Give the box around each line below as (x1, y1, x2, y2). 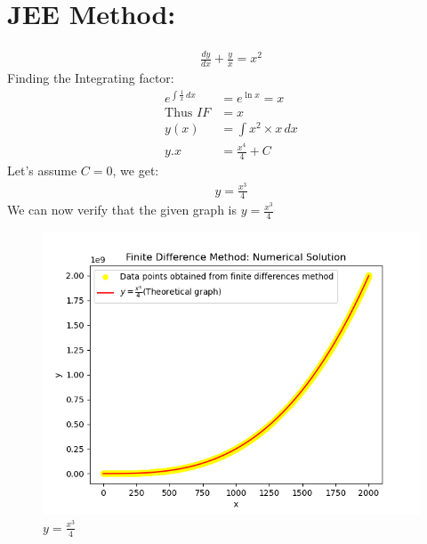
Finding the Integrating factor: (7, 69, 174, 87)
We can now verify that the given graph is (7, 200, 237, 219)
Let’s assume (7, 160, 77, 179)
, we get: (112, 160, 159, 179)
